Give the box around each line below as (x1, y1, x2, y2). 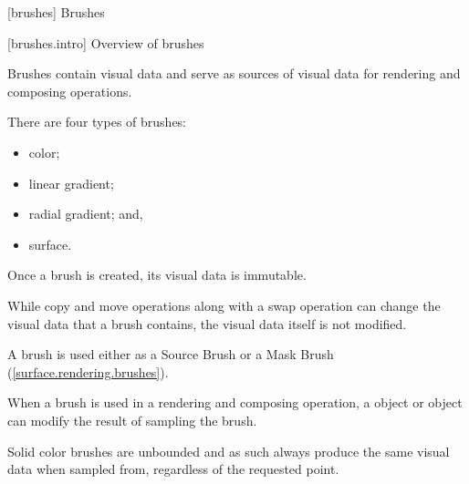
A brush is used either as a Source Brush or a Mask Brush (7, 345, 334, 364)
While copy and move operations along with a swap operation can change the (7, 295, 441, 314)
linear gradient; (28, 173, 114, 192)
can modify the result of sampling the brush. (7, 410, 257, 429)
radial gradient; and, (28, 204, 143, 223)
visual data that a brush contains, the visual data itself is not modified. (7, 314, 407, 333)
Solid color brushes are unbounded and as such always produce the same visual (7, 441, 450, 460)
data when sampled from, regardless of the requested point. (7, 459, 339, 479)
